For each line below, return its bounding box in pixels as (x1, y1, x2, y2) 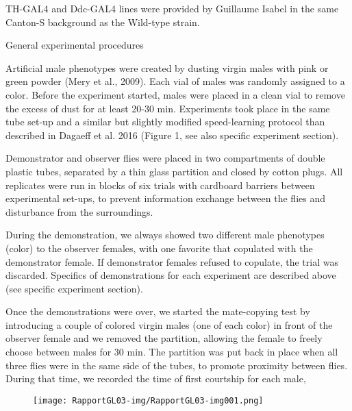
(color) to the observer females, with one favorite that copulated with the (5, 240, 313, 255)
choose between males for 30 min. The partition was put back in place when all (5, 345, 338, 359)
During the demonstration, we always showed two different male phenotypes (5, 227, 325, 242)
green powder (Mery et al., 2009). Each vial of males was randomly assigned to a (5, 74, 345, 88)
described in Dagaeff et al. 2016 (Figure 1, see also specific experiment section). (5, 127, 339, 142)
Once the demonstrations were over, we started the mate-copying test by (5, 304, 310, 319)
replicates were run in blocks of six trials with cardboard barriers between (5, 177, 315, 192)
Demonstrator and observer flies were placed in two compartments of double (5, 151, 325, 165)
